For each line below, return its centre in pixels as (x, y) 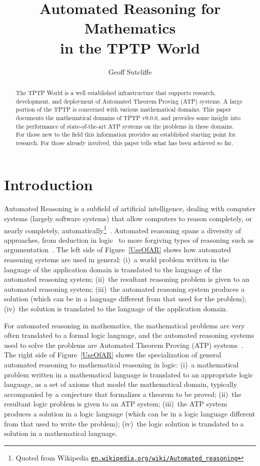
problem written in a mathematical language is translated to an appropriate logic (129, 374)
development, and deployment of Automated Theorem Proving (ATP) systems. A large (129, 101)
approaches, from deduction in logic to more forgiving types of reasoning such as (129, 240)
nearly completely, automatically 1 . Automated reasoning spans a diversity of (123, 229)
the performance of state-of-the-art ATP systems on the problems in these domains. (125, 126)
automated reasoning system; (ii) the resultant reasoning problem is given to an (127, 279)
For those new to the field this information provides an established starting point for (126, 134)
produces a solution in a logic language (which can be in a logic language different (130, 413)
